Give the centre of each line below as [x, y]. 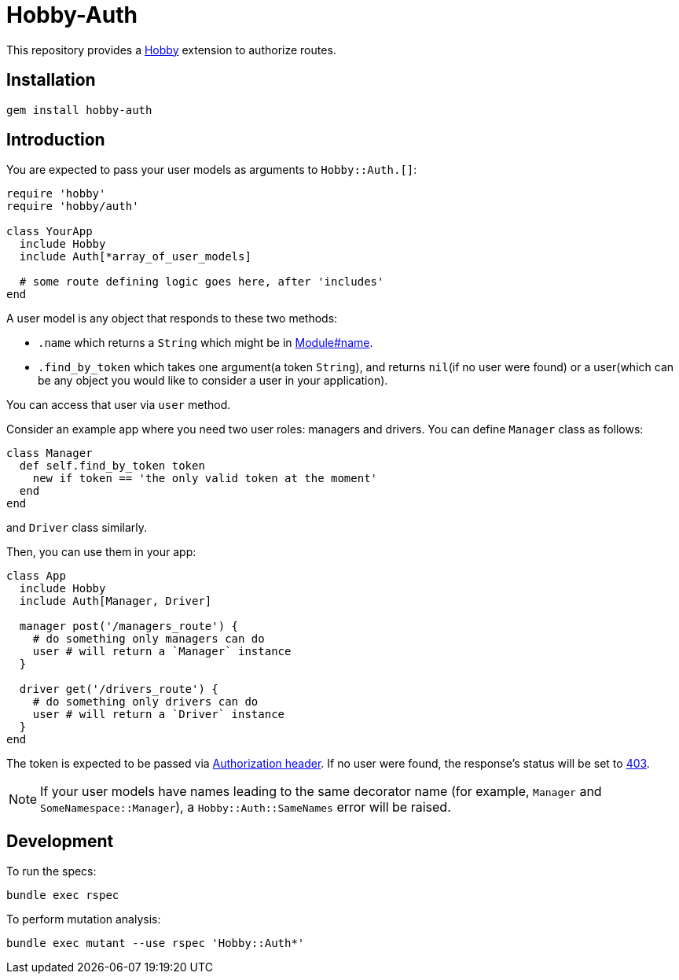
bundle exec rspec [63, 895]
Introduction [56, 140]
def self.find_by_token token [112, 466]
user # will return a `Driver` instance [159, 715]
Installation [51, 80]
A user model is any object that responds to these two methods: [172, 319]
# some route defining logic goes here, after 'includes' [202, 282]
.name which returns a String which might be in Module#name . [206, 343]
